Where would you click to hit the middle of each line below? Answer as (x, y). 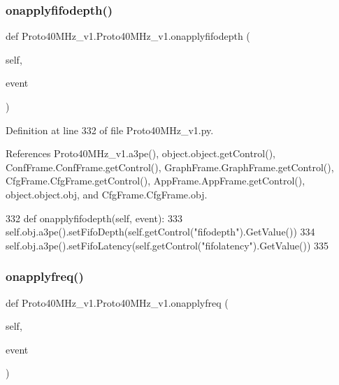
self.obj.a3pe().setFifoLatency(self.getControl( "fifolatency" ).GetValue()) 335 (167, 245)
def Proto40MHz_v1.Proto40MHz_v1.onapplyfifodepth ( (128, 36)
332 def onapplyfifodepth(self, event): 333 (94, 218)
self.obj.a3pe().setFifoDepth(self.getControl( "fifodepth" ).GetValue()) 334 (160, 232)
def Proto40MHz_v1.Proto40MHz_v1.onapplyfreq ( (117, 302)
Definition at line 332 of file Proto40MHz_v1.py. (110, 130)
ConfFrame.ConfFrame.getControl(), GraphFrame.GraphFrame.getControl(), (170, 167)
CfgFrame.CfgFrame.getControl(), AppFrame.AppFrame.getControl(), (156, 181)
